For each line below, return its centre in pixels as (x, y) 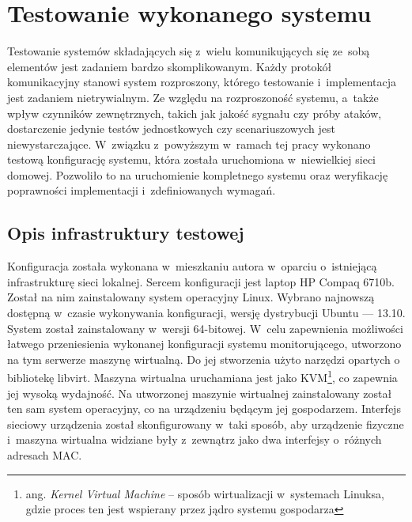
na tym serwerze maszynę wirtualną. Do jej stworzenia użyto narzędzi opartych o (204, 359)
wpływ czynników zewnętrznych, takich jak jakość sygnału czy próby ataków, (195, 113)
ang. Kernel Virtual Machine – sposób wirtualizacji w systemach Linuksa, (205, 493)
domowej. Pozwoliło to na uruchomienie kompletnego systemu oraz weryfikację (198, 174)
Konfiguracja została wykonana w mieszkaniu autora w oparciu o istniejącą (192, 266)
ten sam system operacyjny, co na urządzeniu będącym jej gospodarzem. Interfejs (204, 409)
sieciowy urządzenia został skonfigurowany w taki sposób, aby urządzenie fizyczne (206, 424)
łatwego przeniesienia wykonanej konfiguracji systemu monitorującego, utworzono (204, 344)
